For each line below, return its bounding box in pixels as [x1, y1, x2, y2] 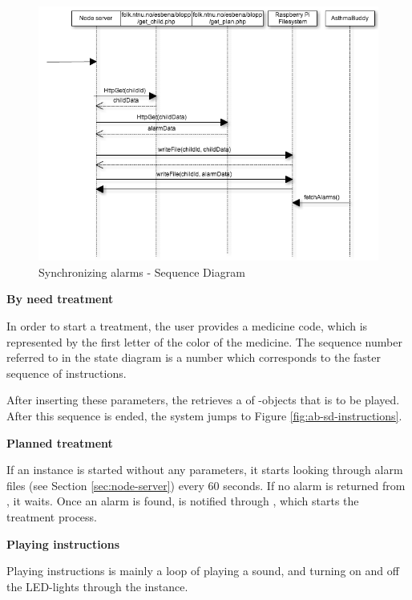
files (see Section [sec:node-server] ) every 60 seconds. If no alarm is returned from [6, 476, 406, 493]
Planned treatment [6, 434, 113, 451]
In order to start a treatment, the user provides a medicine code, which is [6, 318, 368, 334]
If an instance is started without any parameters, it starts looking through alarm [6, 461, 403, 478]
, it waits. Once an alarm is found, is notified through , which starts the [6, 493, 359, 509]
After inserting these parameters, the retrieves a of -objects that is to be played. [6, 391, 400, 408]
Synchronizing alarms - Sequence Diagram [38, 263, 245, 280]
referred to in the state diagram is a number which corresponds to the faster [6, 349, 381, 366]
